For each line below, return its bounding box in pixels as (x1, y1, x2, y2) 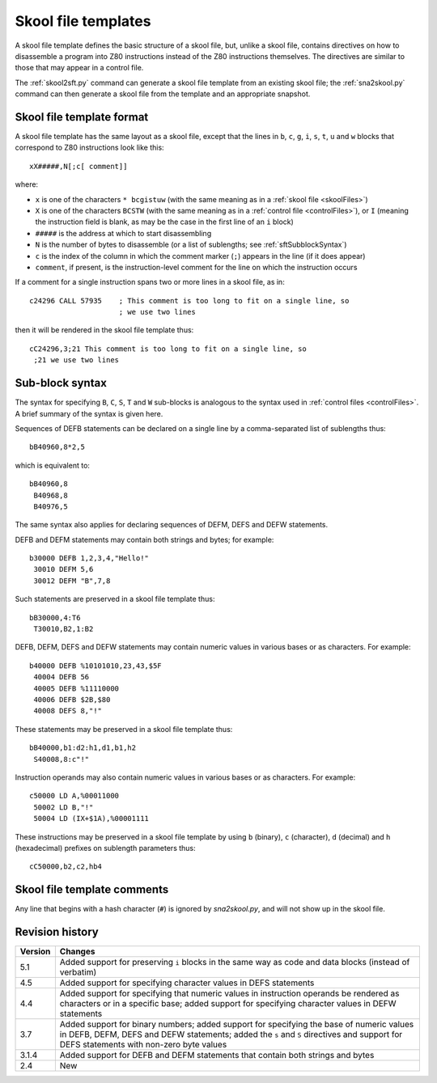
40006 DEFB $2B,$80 (33, 695, 111, 704)
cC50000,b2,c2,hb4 (29, 862, 103, 871)
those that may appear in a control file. (15, 63, 144, 73)
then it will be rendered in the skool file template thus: (15, 325, 194, 335)
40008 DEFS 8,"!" (33, 706, 103, 716)
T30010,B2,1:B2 (33, 624, 94, 634)
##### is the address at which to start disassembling (35, 228, 212, 238)
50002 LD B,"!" (33, 802, 94, 812)
